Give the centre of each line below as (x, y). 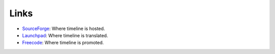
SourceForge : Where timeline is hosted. (64, 29)
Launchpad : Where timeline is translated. (65, 35)
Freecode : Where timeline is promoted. (63, 43)
